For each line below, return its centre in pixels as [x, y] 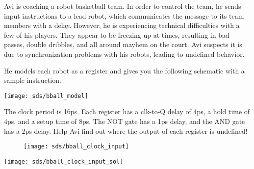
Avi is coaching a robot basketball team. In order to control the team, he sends [123, 6]
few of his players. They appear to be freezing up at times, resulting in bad [117, 35]
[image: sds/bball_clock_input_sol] [64, 161]
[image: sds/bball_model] [46, 96]
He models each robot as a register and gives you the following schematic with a [124, 70]
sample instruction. [33, 80]
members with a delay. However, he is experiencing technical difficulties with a [122, 25]
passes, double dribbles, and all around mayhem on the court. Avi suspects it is [123, 44]
